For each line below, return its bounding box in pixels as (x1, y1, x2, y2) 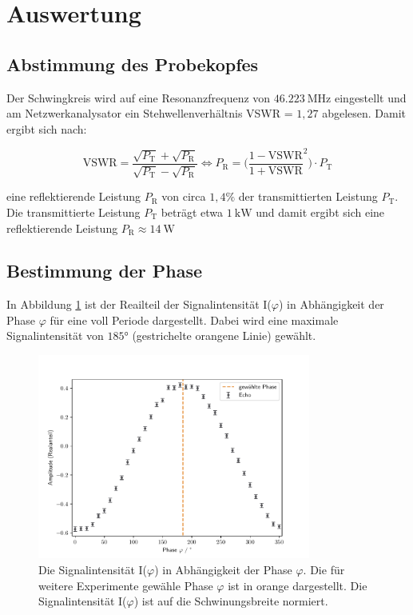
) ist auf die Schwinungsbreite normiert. (133, 593, 328, 609)
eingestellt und (334, 89, 407, 106)
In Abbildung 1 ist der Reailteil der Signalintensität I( (6, 296, 272, 313)
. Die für (303, 561, 345, 578)
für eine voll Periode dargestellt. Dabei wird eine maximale (50, 311, 339, 328)
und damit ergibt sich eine (256, 203, 385, 220)
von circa (161, 188, 206, 205)
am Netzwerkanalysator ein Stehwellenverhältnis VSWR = (6, 105, 293, 122)
